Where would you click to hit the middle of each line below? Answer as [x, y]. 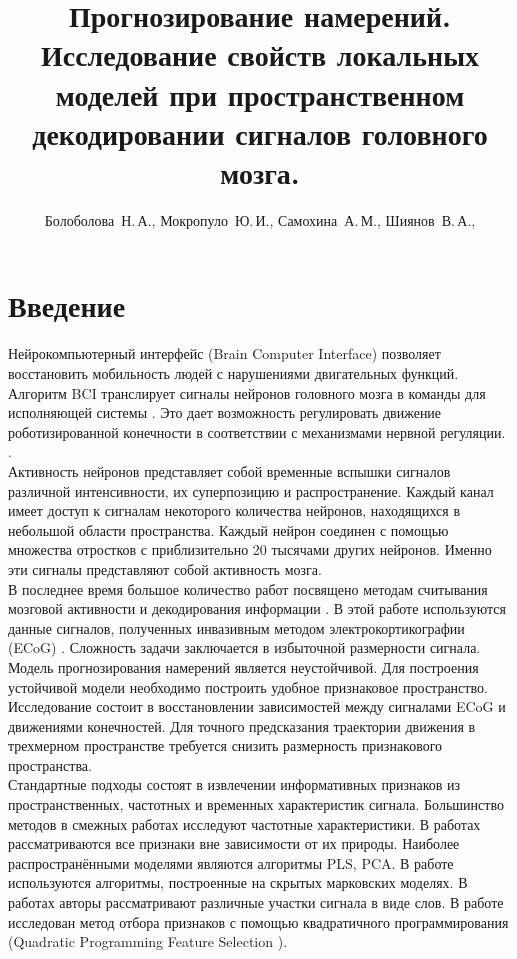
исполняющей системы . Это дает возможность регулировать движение [225, 412]
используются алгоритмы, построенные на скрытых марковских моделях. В [238, 882]
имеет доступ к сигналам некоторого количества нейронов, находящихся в [234, 510]
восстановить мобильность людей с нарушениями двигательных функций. [233, 373]
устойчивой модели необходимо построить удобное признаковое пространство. [248, 686]
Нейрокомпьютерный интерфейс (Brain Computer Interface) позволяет [224, 353]
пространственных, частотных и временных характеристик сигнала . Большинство [256, 804]
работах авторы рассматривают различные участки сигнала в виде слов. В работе [256, 902]
